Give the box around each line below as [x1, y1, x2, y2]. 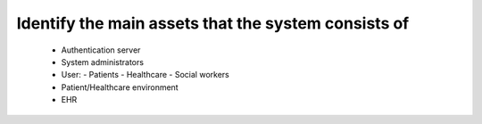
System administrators [61, 56, 145, 67]
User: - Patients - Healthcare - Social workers [61, 70, 229, 80]
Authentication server [61, 45, 141, 55]
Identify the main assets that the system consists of [16, 13, 410, 33]
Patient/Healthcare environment [61, 81, 179, 93]
